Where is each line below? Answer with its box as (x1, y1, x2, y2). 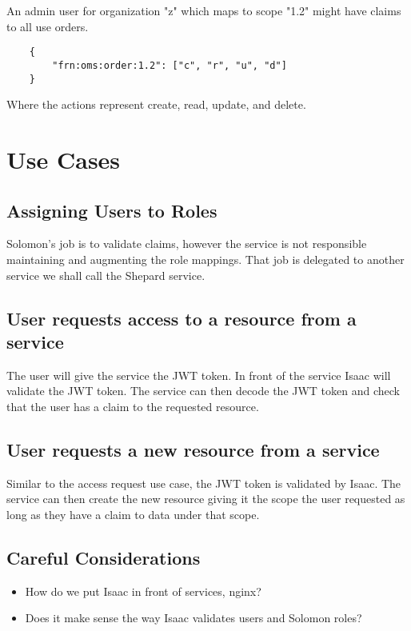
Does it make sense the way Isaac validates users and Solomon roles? (25, 609, 362, 626)
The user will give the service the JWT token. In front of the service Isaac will (6, 366, 391, 383)
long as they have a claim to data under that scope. (6, 505, 260, 522)
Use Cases (6, 142, 121, 175)
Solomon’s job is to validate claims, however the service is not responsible (6, 235, 367, 252)
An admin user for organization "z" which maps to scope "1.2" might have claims (6, 2, 401, 18)
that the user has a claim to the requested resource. (6, 397, 259, 414)
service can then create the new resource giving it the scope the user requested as (6, 490, 405, 507)
